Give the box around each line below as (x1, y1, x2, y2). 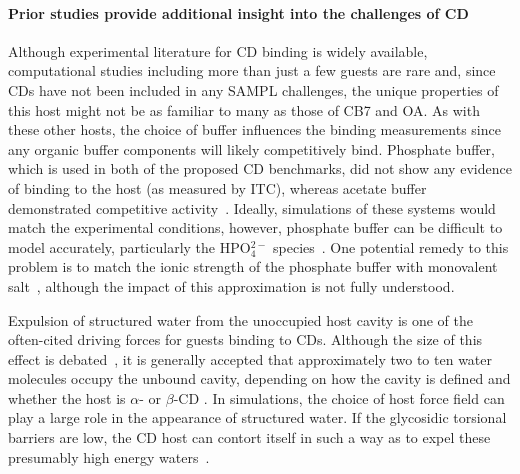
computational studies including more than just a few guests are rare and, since (8, 60, 496, 81)
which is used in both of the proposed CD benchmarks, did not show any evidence (8, 158, 512, 179)
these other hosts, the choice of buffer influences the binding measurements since (8, 119, 501, 140)
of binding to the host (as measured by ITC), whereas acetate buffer (8, 177, 427, 198)
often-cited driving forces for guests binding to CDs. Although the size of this (8, 329, 483, 350)
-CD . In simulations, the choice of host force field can (173, 387, 505, 408)
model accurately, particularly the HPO (8, 236, 251, 257)
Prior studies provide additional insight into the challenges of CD (8, 2, 469, 23)
